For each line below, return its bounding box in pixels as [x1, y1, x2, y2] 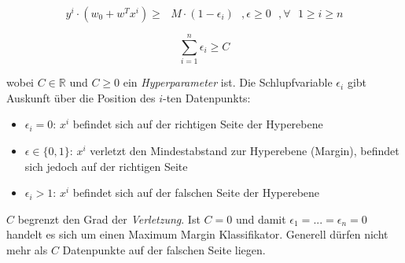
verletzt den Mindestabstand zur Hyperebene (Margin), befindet [90, 142, 399, 158]
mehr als [6, 241, 48, 257]
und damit [235, 210, 286, 227]
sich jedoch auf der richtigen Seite [24, 157, 188, 174]
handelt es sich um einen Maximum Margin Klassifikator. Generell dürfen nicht [6, 226, 388, 243]
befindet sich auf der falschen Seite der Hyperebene [72, 184, 320, 201]
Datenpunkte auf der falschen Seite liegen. [62, 241, 266, 257]
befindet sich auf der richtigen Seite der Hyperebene [72, 116, 323, 132]
